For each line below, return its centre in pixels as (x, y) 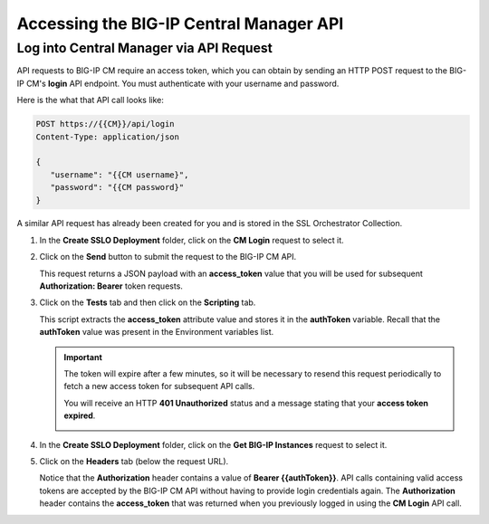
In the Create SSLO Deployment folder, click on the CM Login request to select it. (192, 240)
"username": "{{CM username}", (120, 175)
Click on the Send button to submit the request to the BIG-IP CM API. (168, 257)
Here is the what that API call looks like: (91, 100)
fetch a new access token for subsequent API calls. (159, 386)
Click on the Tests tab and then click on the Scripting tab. (148, 302)
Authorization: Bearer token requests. (111, 286)
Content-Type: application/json (108, 137)
